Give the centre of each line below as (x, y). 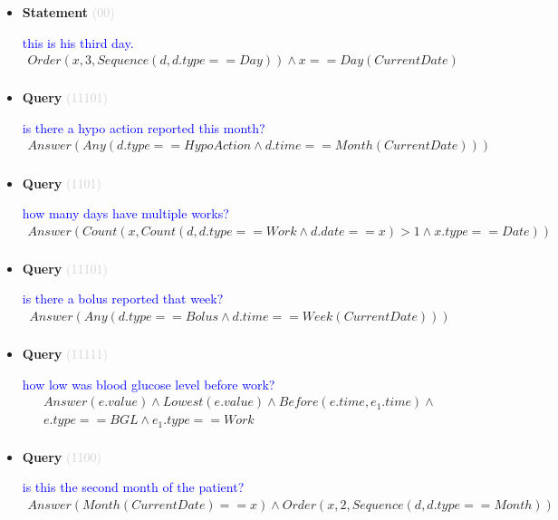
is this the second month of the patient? (133, 487)
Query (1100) (62, 456)
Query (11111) (65, 353)
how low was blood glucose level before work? (149, 384)
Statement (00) (68, 12)
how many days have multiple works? (125, 213)
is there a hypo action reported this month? (144, 127)
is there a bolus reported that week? (123, 299)
